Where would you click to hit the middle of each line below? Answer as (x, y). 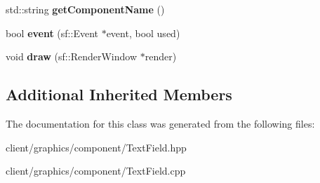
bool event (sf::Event (52, 33)
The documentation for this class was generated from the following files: (160, 123)
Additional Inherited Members (119, 94)
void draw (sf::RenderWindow (72, 56)
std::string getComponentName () (85, 9)
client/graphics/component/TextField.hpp (96, 147)
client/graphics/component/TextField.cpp (96, 171)
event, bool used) (143, 33)
